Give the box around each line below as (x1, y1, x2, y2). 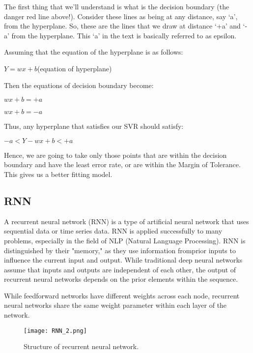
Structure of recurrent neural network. (24, 341, 139, 352)
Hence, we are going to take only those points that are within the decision (4, 149, 227, 160)
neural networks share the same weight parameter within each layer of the (4, 300, 227, 310)
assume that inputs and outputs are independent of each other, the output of (4, 264, 236, 274)
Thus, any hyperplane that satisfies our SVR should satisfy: (4, 121, 184, 131)
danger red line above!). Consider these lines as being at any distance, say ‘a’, (4, 11, 238, 21)
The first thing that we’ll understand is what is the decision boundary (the (4, 1, 229, 11)
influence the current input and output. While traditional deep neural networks (4, 255, 243, 265)
